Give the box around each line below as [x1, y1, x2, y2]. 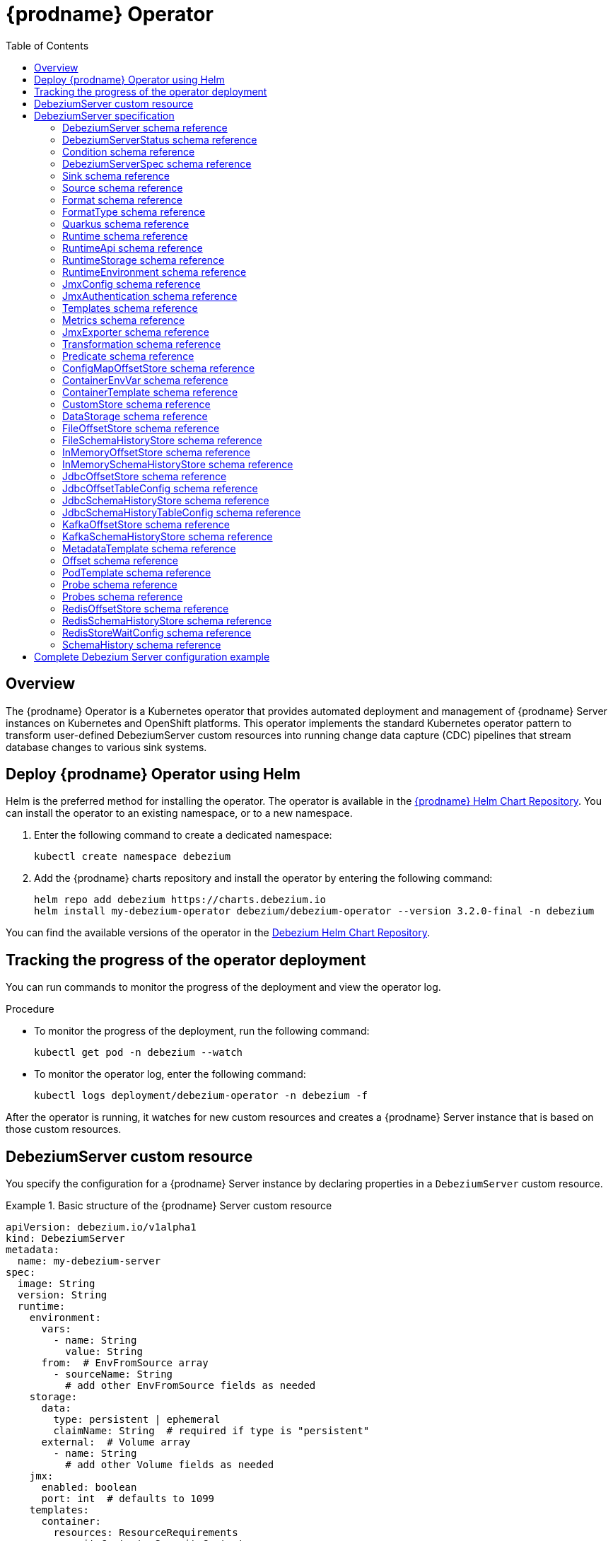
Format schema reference [62, 193, 182, 206]
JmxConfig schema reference [62, 277, 201, 290]
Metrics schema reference [62, 313, 185, 326]
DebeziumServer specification [34, 109, 175, 122]
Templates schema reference [62, 301, 198, 314]
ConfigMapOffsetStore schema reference [62, 361, 255, 374]
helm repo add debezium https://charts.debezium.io [34, 894, 327, 906]
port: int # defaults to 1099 [41, 1493, 215, 1505]
